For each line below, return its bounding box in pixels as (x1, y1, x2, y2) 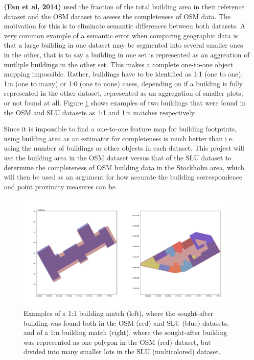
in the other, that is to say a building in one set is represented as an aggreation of (4, 49, 250, 59)
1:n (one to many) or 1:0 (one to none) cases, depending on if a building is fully (4, 78, 243, 88)
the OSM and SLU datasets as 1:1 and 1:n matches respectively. (4, 107, 196, 117)
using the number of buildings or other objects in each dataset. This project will (4, 143, 244, 153)
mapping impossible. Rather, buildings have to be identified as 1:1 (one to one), (4, 69, 243, 79)
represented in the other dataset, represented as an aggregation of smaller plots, (4, 88, 243, 98)
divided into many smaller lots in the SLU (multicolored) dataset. (23, 346, 221, 357)
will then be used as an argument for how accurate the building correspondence (4, 172, 242, 182)
